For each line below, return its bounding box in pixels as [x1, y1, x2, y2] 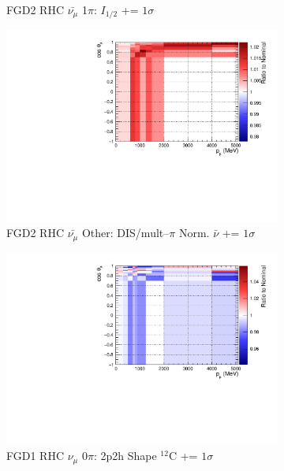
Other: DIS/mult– [81, 224, 170, 241]
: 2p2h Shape [93, 447, 157, 464]
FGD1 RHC [6, 447, 65, 464]
